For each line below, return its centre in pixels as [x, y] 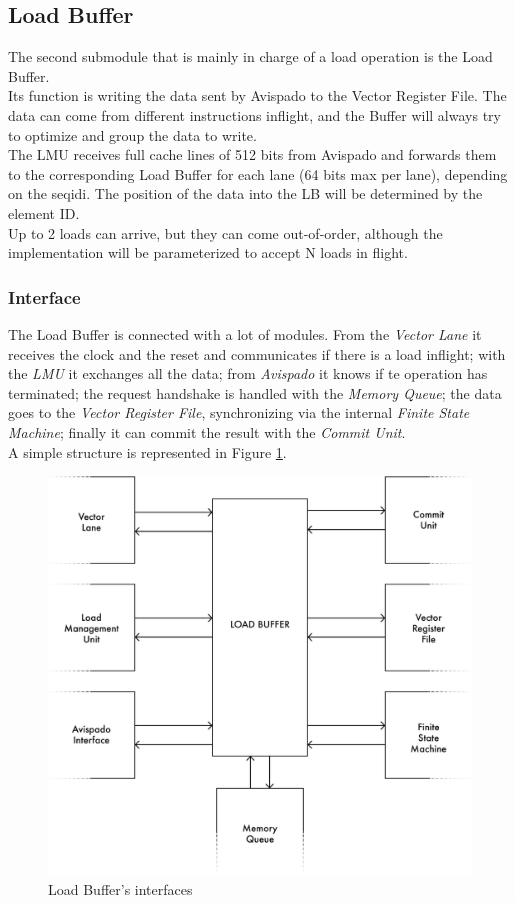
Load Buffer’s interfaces [120, 888]
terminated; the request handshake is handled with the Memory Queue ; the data [255, 392]
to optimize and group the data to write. [132, 134]
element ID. [44, 212]
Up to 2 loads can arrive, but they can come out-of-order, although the [225, 232]
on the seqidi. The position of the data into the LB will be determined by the [245, 193]
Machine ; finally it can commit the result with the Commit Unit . [207, 431]
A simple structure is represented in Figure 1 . [147, 451]
